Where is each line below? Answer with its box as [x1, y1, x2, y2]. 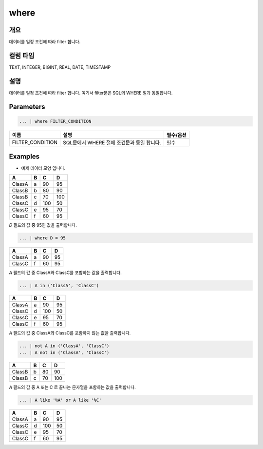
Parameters [9, 102, 45, 111]
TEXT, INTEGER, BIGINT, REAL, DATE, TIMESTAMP [9, 64, 111, 70]
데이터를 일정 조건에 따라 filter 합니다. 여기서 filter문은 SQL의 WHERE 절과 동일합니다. [9, 90, 173, 96]
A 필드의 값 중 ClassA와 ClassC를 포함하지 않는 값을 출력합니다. [9, 330, 131, 336]
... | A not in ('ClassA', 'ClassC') [19, 350, 110, 355]
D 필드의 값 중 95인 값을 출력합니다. [9, 222, 77, 228]
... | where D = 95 [19, 235, 66, 241]
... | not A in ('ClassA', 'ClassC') [19, 343, 110, 349]
